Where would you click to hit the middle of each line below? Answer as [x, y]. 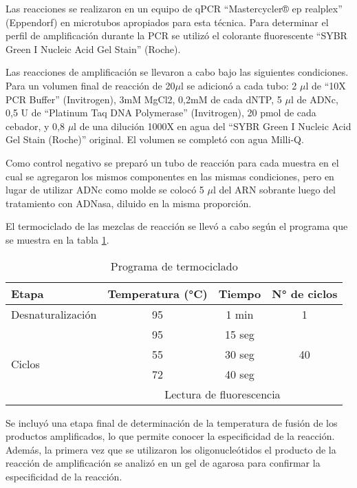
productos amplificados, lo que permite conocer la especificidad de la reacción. [170, 436]
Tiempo [240, 293]
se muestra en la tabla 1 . [57, 239]
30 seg [240, 354]
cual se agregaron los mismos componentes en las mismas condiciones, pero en [170, 176]
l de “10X [326, 85]
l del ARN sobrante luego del [274, 190]
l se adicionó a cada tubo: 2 [239, 85]
